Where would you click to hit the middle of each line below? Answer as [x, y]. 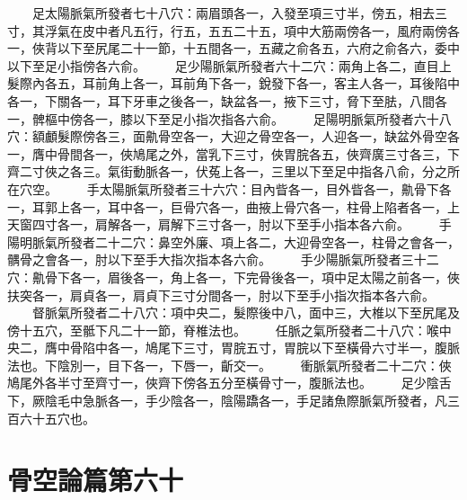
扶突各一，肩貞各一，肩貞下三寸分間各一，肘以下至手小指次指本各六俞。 [221, 295]
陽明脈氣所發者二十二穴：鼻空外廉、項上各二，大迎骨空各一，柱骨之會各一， [233, 241]
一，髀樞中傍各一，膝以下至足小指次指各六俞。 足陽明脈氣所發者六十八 [229, 118]
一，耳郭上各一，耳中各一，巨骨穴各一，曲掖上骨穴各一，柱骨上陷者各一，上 [233, 206]
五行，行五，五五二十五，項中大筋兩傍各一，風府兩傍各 [296, 30]
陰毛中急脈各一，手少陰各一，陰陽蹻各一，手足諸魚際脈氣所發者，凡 [246, 401]
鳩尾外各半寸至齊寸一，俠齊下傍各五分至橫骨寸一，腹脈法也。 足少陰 [223, 383]
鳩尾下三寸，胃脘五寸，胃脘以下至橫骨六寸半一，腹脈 [302, 348]
